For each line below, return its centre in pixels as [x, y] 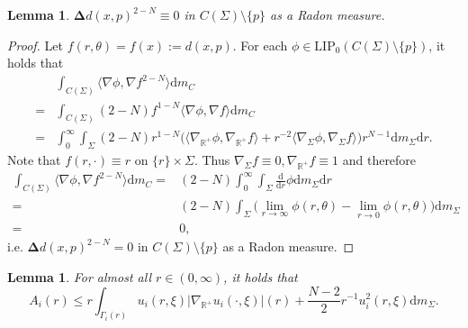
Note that [34, 159]
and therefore [379, 159]
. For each [260, 45]
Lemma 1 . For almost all [79, 276]
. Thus [212, 159]
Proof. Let [35, 45]
